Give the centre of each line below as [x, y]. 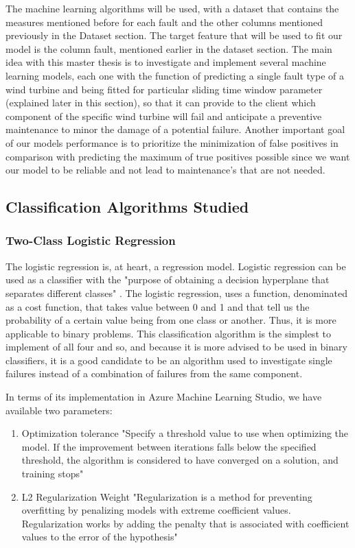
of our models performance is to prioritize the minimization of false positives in [172, 142]
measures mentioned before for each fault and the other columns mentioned [164, 22]
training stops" [53, 474]
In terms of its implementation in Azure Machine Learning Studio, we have [164, 397]
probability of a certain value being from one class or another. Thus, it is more [171, 320]
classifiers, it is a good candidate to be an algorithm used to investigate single [169, 360]
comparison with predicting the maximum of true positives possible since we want [178, 156]
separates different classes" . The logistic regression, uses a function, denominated [177, 293]
